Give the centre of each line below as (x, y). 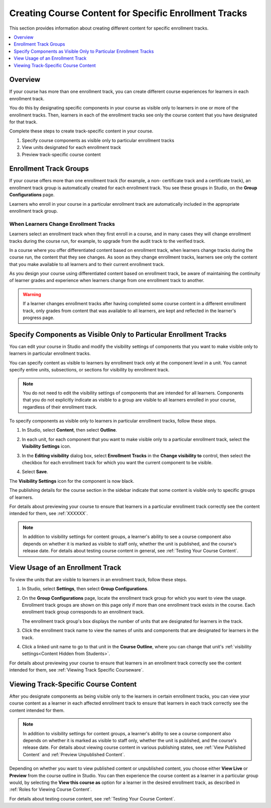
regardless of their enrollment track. (60, 407)
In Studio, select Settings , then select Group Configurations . (85, 589)
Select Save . (35, 472)
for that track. (23, 122)
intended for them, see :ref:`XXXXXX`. (48, 513)
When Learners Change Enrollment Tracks (62, 224)
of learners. (21, 497)
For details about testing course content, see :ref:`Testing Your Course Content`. (92, 798)
